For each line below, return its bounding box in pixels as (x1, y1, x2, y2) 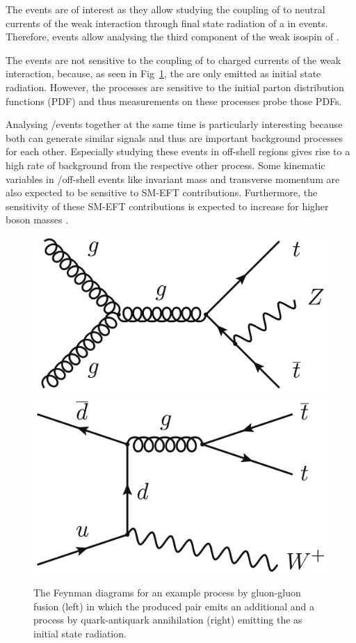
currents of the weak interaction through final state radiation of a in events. (6, 15, 328, 30)
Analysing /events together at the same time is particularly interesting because (6, 117, 343, 132)
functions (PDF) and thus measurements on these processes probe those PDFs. (6, 93, 342, 108)
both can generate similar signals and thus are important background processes (6, 130, 343, 145)
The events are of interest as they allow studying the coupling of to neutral (6, 2, 325, 16)
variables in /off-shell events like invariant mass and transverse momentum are (6, 171, 340, 186)
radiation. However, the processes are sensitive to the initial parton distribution (6, 79, 344, 94)
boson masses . (6, 212, 69, 227)
